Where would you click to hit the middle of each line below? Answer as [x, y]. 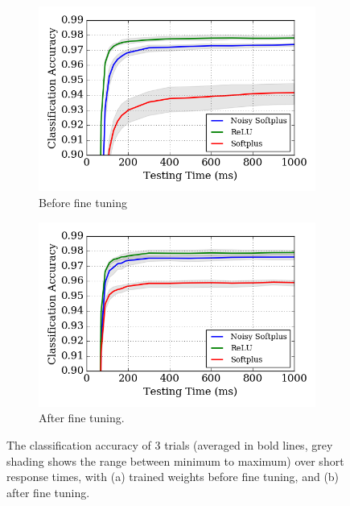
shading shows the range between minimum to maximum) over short [175, 460]
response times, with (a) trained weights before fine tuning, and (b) [173, 477]
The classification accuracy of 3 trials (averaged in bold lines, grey [170, 445]
